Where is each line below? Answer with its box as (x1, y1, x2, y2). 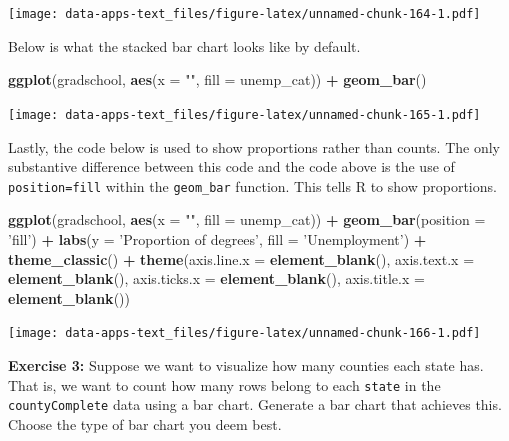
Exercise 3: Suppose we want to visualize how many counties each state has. (8, 354, 484, 375)
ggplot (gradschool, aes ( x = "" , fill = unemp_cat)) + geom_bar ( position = (8, 209, 486, 230)
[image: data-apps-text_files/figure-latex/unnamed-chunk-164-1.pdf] (8, 7, 481, 21)
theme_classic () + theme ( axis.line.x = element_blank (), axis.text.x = (8, 248, 475, 269)
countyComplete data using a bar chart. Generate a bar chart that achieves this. (8, 394, 502, 415)
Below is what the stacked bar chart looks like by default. (8, 35, 361, 56)
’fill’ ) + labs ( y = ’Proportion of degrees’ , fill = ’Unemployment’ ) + (8, 228, 427, 249)
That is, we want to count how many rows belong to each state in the (8, 374, 441, 395)
